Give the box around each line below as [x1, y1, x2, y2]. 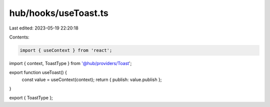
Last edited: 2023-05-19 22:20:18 [9, 25, 78, 31]
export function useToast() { [9, 69, 67, 75]
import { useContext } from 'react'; [19, 47, 112, 53]
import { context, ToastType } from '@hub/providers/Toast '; [9, 60, 132, 66]
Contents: [9, 34, 29, 40]
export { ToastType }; [9, 95, 53, 101]
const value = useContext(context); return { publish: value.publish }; [21, 76, 162, 82]
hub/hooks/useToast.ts [9, 7, 108, 18]
